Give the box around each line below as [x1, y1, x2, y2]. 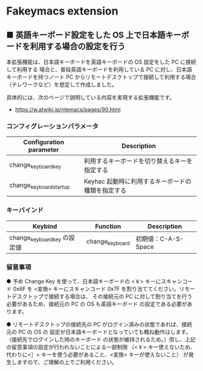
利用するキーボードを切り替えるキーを [83, 157, 193, 166]
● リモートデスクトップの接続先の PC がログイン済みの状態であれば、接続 [6, 321, 192, 328]
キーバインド [6, 206, 43, 215]
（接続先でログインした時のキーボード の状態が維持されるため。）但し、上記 [6, 336, 196, 343]
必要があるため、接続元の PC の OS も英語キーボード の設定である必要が [6, 300, 187, 308]
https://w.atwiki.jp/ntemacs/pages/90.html [14, 106, 121, 113]
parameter [28, 146, 59, 154]
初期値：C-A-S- [135, 234, 184, 243]
